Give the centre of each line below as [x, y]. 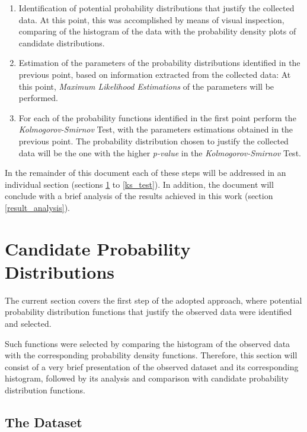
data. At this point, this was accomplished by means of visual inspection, [151, 19]
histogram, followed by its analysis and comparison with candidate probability [147, 378]
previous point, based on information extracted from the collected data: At [155, 74]
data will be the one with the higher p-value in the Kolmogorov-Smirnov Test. [160, 152]
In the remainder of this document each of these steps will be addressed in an [145, 173]
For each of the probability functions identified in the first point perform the [157, 117]
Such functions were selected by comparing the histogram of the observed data [148, 343]
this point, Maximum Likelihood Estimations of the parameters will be [146, 86]
